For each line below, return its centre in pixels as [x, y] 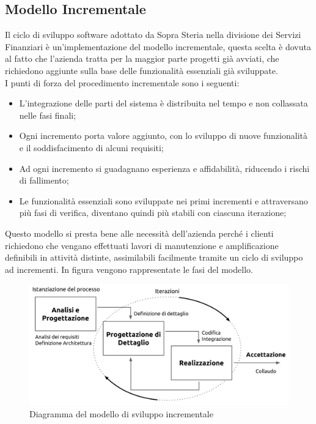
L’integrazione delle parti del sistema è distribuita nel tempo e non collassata [164, 103]
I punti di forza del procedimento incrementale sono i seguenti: [122, 82]
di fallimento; [44, 180]
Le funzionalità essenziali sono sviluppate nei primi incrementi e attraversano [164, 200]
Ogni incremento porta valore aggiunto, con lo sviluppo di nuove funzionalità [163, 136]
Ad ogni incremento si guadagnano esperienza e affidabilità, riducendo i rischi [164, 168]
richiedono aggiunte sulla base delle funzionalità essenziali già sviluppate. [141, 70]
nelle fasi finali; [48, 115]
